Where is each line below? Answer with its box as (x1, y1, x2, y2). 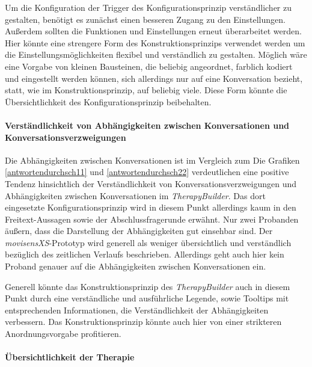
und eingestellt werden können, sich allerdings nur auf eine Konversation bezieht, (5, 72, 303, 84)
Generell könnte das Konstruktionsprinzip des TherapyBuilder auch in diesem (5, 280, 290, 292)
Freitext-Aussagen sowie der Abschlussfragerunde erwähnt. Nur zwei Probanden (5, 212, 299, 225)
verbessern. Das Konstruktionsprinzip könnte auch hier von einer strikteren (5, 315, 282, 328)
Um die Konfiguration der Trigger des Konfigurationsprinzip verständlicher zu (5, 1, 292, 13)
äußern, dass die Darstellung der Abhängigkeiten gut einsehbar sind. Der (5, 224, 273, 237)
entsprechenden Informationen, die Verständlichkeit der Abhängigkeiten (5, 303, 269, 316)
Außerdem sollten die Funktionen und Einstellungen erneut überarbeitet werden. (5, 25, 302, 37)
